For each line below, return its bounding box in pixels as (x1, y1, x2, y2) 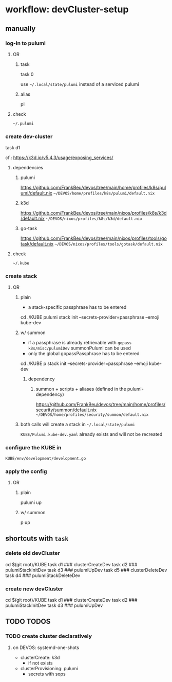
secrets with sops (28, 671, 66, 677)
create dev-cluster (5, 133, 53, 140)
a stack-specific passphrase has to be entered (28, 304, 127, 310)
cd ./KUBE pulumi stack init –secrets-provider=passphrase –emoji (20, 314, 160, 320)
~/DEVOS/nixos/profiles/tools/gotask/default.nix (54, 242, 163, 247)
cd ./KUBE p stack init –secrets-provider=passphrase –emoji (20, 360, 148, 366)
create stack (5, 273, 37, 280)
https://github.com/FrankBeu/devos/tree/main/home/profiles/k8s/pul (20, 184, 166, 191)
